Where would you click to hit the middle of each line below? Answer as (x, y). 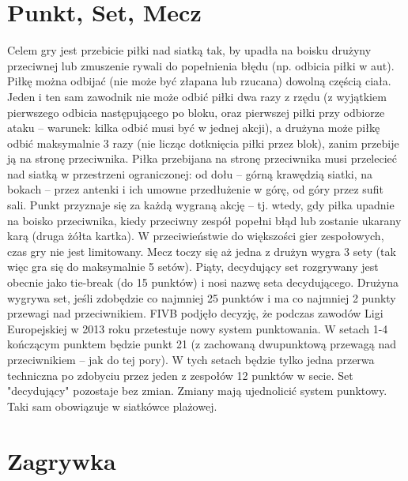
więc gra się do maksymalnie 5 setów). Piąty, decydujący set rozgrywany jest (193, 267)
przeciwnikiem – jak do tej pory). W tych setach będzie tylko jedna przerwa (191, 359)
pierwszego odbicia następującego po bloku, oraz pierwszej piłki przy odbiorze (196, 112)
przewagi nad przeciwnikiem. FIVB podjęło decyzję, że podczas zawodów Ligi (195, 313)
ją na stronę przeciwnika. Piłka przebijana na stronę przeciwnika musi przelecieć (202, 158)
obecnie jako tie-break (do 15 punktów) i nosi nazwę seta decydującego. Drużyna (203, 282)
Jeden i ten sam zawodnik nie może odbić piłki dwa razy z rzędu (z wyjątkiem (197, 96)
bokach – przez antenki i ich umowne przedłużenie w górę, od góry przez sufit (195, 189)
